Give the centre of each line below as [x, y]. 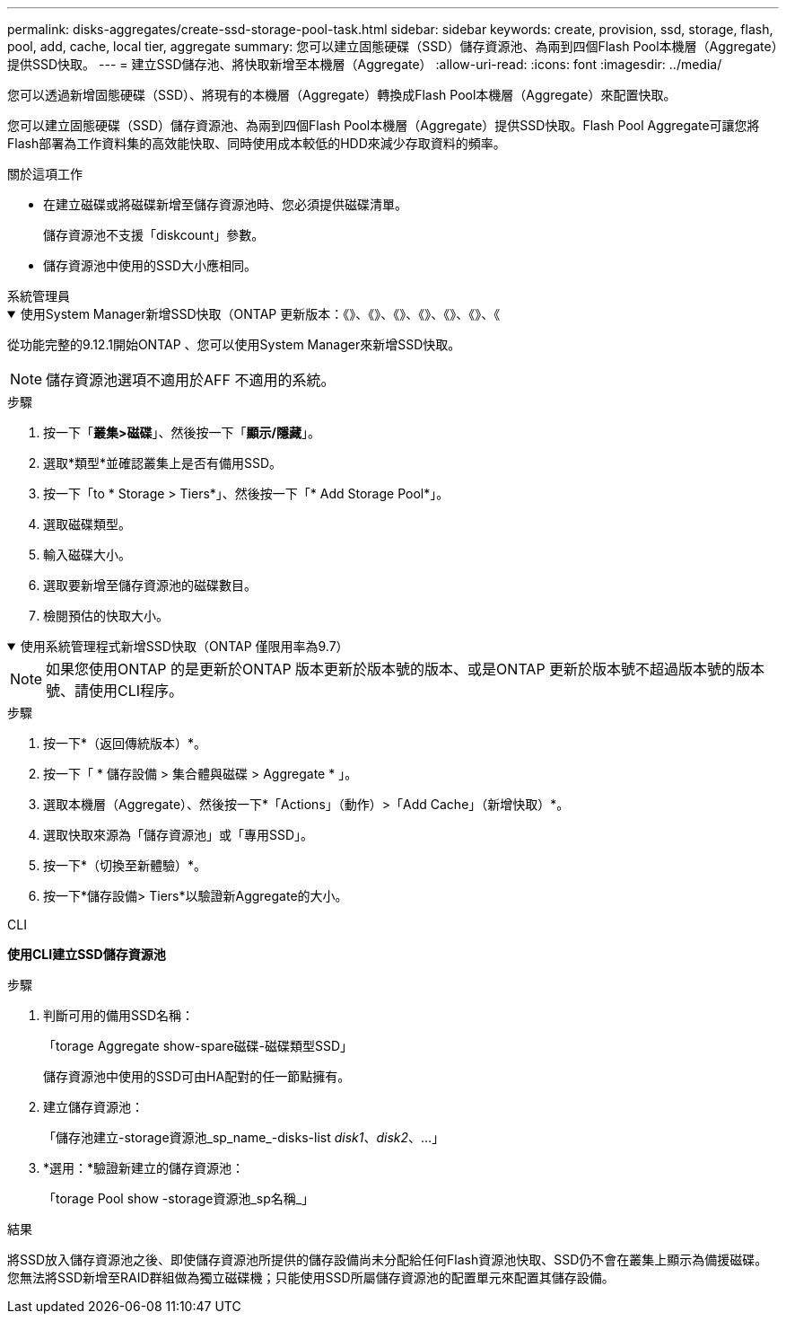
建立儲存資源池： [93, 1107]
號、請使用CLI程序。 [115, 691]
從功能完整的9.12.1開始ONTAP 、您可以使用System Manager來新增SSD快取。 [234, 344]
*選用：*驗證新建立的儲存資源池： [144, 1168]
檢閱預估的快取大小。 [106, 616]
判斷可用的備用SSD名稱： [119, 1015]
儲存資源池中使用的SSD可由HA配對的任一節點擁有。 [197, 1076]
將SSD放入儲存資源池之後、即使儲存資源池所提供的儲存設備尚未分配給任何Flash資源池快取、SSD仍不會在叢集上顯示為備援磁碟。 [388, 1259]
